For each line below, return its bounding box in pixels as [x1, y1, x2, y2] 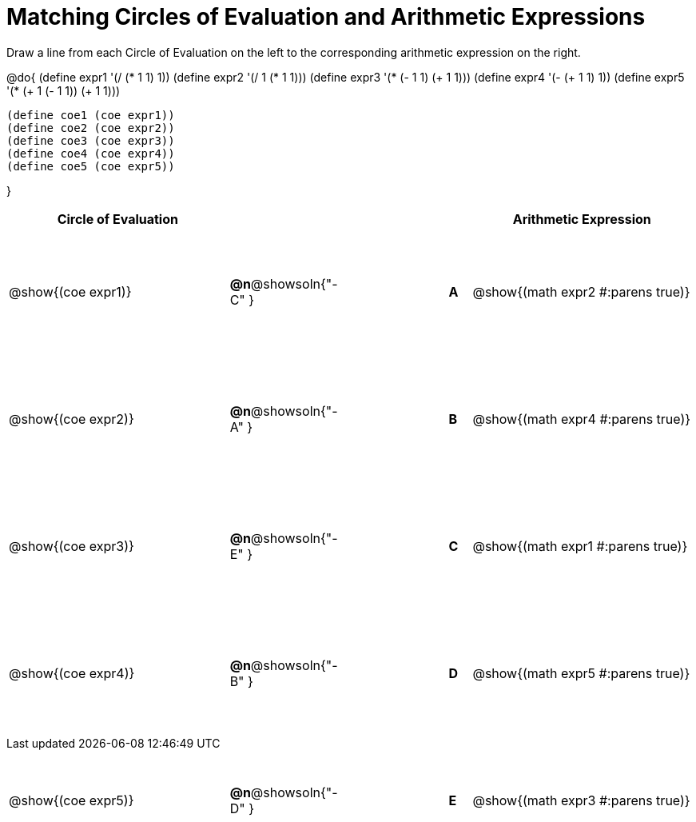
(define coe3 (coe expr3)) [6, 134, 175, 147]
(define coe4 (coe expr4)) [6, 146, 175, 160]
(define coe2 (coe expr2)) [6, 121, 175, 134]
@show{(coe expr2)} [9, 411, 134, 428]
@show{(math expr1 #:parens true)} [472, 538, 688, 555]
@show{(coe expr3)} [9, 538, 134, 555]
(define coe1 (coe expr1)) [6, 108, 175, 122]
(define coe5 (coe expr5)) [6, 159, 175, 173]
